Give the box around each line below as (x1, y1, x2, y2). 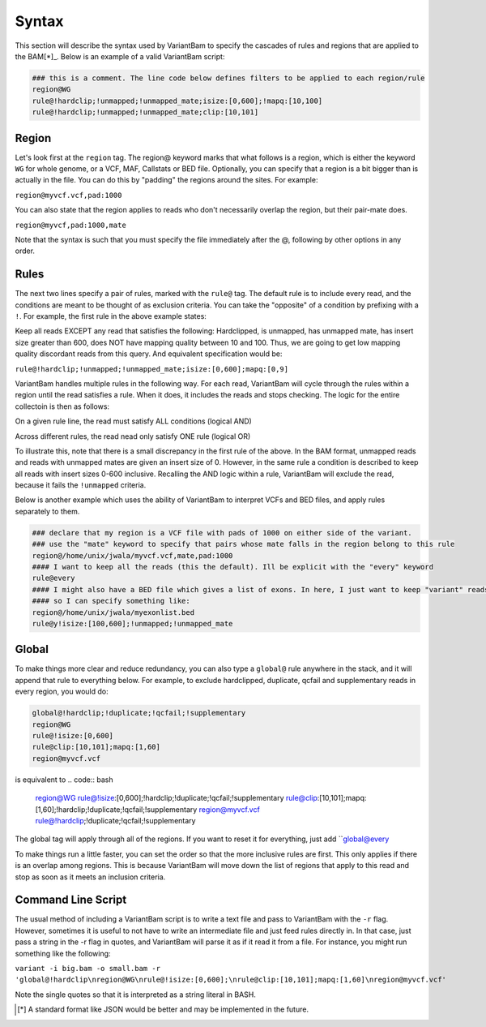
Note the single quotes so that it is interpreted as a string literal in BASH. (15, 990, 257, 999)
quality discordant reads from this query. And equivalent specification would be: (15, 349, 283, 359)
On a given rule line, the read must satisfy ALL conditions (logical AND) (15, 416, 253, 426)
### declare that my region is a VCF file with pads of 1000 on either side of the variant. (32, 528, 412, 537)
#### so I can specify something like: (32, 596, 190, 606)
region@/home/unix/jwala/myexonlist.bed (32, 608, 194, 617)
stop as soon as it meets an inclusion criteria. (15, 872, 166, 882)
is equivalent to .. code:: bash (15, 775, 113, 784)
